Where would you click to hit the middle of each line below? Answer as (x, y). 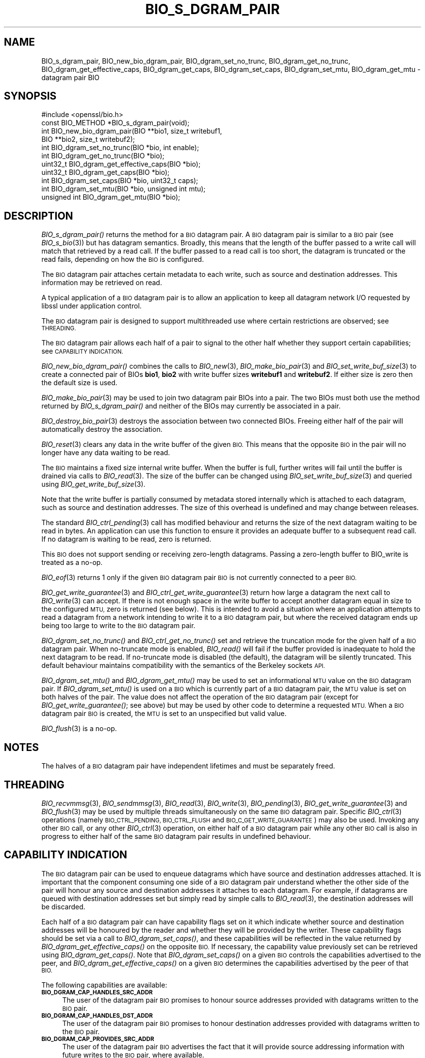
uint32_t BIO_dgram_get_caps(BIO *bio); (106, 172)
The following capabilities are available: (104, 985)
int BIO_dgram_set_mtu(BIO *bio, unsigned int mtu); (123, 189)
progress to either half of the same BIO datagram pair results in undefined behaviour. (176, 836)
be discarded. (63, 906)
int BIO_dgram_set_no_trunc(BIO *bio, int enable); (120, 148)
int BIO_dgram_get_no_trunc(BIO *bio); (103, 156)
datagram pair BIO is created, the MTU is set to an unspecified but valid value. (164, 714)
